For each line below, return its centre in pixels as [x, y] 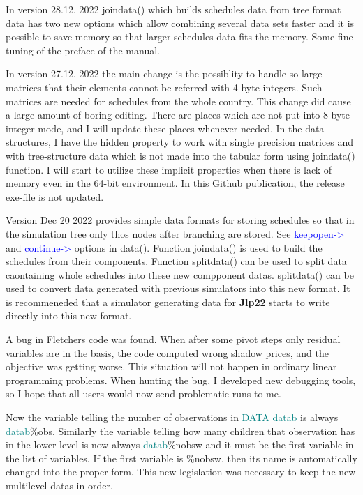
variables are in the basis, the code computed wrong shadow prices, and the [167, 352]
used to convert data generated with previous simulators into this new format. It [178, 288]
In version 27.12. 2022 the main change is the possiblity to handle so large [164, 74]
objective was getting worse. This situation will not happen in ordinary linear [171, 366]
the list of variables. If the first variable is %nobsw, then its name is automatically [181, 458]
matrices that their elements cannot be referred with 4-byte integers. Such [164, 87]
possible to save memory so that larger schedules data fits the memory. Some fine [179, 37]
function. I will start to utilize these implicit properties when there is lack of [169, 169]
